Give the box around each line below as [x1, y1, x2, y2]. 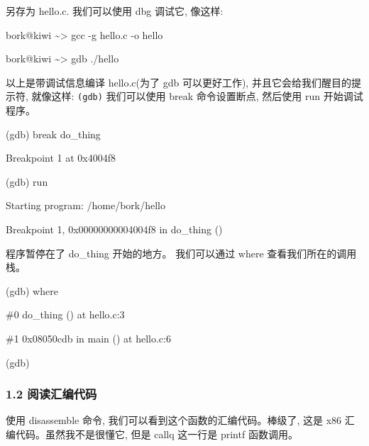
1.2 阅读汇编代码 [6, 385, 97, 403]
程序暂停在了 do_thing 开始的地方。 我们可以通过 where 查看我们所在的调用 [6, 245, 357, 260]
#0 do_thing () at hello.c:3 [6, 307, 125, 322]
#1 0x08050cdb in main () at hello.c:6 [6, 330, 171, 345]
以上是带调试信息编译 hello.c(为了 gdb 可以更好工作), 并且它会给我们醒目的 [6, 74, 351, 89]
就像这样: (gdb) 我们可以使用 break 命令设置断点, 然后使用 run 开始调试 [31, 89, 363, 104]
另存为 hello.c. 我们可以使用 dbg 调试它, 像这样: [6, 4, 224, 18]
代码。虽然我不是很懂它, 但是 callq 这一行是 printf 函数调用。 [15, 426, 298, 441]
